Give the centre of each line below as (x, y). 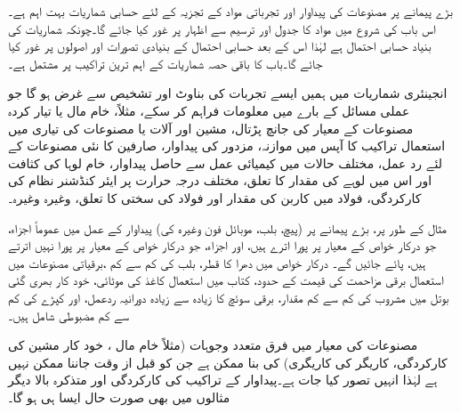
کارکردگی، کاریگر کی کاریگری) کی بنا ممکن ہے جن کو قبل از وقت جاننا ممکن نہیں (228, 362)
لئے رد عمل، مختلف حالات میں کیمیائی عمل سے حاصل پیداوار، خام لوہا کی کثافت (225, 162)
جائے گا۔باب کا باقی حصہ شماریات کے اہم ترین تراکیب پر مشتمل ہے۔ (165, 63)
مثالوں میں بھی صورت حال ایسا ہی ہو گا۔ (119, 397)
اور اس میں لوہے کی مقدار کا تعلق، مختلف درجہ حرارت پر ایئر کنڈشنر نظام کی (220, 180)
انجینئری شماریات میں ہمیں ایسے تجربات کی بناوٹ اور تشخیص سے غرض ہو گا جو (228, 93)
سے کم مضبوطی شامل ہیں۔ (69, 315)
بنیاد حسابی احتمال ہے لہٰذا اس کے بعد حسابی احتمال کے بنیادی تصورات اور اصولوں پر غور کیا (220, 46)
